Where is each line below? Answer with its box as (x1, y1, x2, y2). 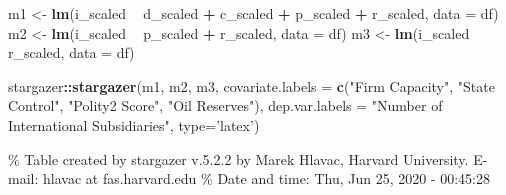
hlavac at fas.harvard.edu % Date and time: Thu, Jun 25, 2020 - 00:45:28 (42, 168, 490, 189)
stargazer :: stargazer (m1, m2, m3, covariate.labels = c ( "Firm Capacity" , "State (8, 75, 495, 96)
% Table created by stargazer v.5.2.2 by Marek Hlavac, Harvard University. (8, 148, 469, 169)
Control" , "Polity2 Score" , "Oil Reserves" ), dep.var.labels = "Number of (8, 95, 443, 116)
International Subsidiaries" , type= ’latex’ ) (8, 114, 260, 135)
